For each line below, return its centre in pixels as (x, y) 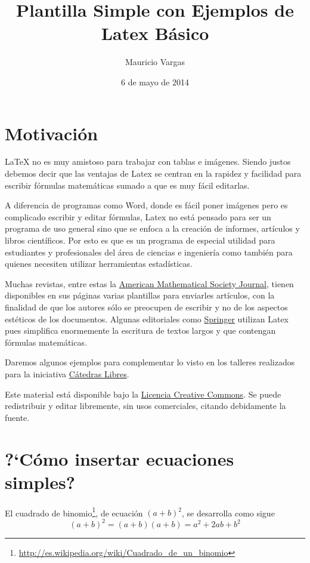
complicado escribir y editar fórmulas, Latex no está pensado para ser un (138, 216)
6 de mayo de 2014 (155, 81)
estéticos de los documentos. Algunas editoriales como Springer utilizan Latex (147, 319)
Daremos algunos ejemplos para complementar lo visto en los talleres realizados (150, 362)
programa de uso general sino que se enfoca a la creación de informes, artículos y (152, 228)
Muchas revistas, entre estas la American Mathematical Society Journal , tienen (149, 283)
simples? (40, 482)
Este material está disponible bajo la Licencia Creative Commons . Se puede (143, 394)
